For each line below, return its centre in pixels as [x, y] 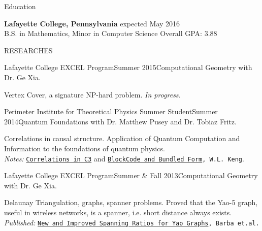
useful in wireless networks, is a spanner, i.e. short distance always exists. [118, 212]
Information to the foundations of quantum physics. [85, 148]
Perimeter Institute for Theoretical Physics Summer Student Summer [111, 111]
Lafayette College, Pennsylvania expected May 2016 [92, 23]
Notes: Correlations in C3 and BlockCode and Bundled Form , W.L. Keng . [124, 158]
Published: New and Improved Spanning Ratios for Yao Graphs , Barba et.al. [132, 222]
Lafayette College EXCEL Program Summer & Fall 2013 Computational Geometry [131, 175]
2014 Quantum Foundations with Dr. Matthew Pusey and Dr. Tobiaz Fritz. [120, 121]
